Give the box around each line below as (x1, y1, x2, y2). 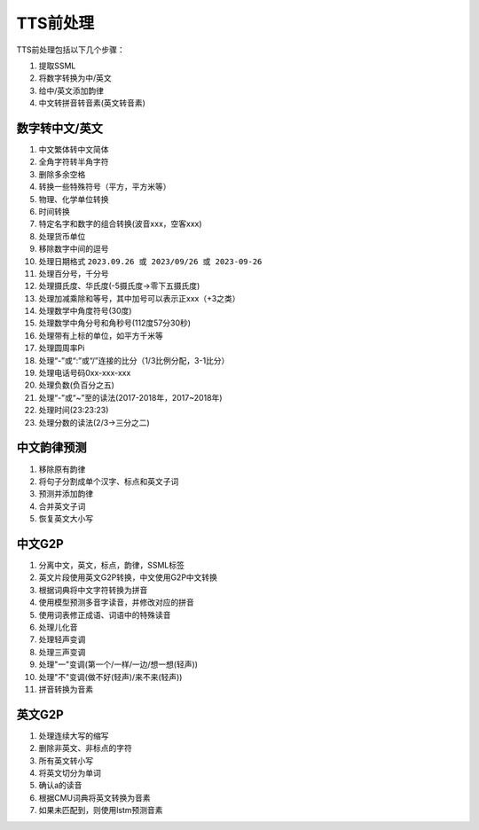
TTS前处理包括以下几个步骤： (16, 44, 126, 55)
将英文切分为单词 (38, 767, 101, 778)
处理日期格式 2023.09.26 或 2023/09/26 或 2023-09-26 (38, 255, 263, 266)
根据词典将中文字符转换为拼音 (38, 584, 148, 595)
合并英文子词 (38, 501, 86, 512)
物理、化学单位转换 (38, 193, 109, 204)
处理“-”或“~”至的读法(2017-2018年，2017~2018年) (38, 392, 223, 403)
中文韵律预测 (16, 440, 87, 456)
